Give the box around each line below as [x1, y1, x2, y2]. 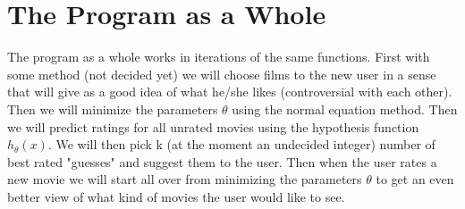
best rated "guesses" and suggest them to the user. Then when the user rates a [7, 152, 437, 171]
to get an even [376, 170, 454, 188]
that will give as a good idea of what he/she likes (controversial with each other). [7, 82, 452, 101]
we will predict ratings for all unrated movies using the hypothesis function [7, 117, 419, 136]
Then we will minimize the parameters [7, 99, 218, 118]
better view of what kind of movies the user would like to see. [7, 187, 345, 205]
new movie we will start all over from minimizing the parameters [7, 170, 362, 188]
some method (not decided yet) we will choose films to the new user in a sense [7, 64, 436, 83]
